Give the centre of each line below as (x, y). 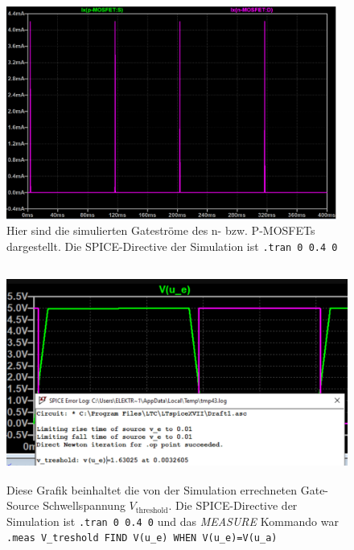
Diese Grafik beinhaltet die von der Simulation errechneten (152, 489)
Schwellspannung (84, 505)
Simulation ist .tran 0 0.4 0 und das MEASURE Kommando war (173, 521)
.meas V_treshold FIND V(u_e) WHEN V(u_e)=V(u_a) (142, 538)
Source (23, 505)
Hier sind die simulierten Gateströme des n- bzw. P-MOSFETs (161, 230)
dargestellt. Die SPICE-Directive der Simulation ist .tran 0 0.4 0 (172, 246)
